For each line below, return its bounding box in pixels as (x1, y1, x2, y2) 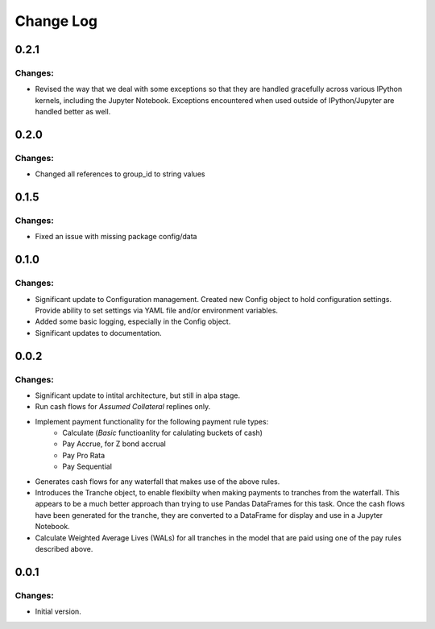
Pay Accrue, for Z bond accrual (62, 439, 167, 449)
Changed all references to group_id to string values (35, 169, 205, 179)
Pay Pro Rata (62, 450, 106, 460)
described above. (35, 544, 93, 553)
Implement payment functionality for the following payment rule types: (35, 416, 269, 426)
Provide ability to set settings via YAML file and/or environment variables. (35, 305, 278, 315)
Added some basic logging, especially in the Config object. (35, 317, 231, 326)
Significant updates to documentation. (35, 328, 163, 337)
